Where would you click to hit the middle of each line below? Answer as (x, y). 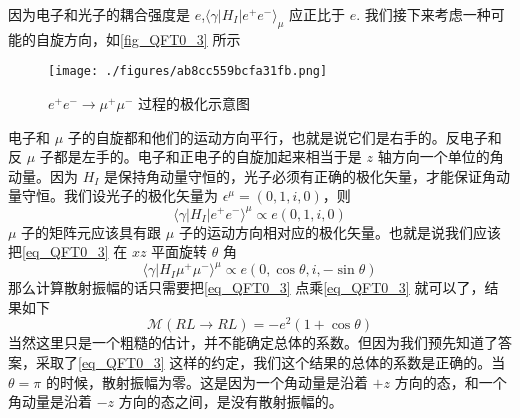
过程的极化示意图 (193, 103)
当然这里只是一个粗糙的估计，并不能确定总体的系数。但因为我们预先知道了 (253, 342)
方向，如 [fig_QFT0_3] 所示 (152, 38)
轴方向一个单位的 (433, 156)
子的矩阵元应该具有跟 (91, 231)
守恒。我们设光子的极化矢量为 (119, 195)
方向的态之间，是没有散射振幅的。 (230, 401)
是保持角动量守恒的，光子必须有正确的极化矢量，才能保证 (293, 175)
